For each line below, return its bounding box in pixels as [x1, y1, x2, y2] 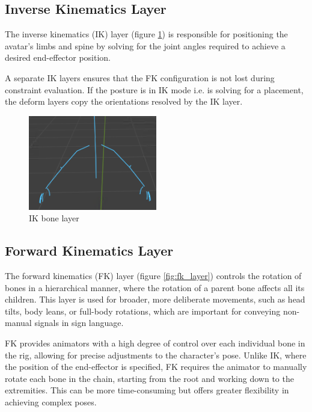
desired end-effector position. [5, 51, 111, 64]
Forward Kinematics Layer [5, 241, 174, 260]
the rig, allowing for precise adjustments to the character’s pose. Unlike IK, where [5, 348, 307, 361]
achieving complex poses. [5, 395, 97, 408]
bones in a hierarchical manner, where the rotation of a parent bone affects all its [5, 281, 305, 294]
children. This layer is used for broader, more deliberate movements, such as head [5, 293, 305, 306]
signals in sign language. [34, 316, 124, 329]
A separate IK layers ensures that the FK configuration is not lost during [5, 71, 275, 84]
